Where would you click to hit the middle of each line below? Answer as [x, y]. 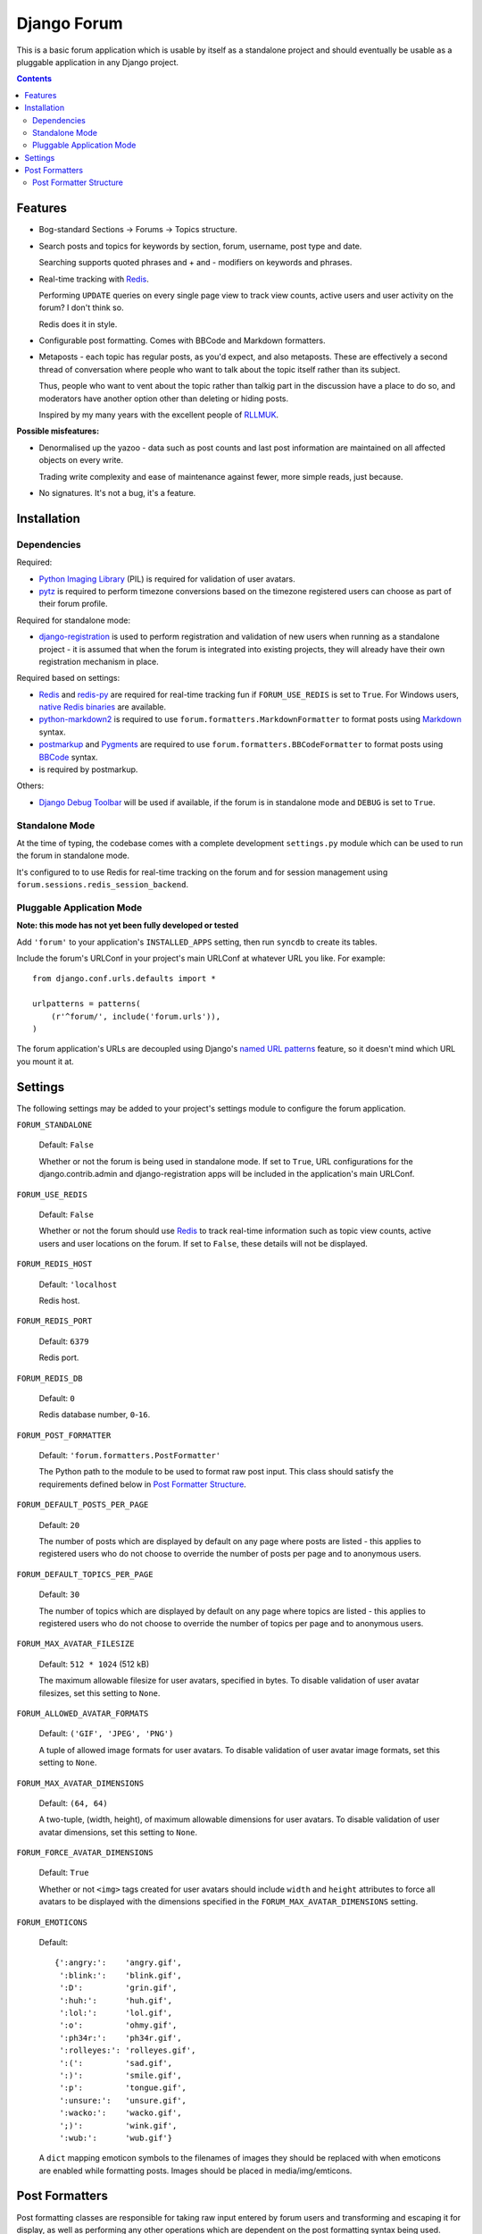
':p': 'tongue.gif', [123, 2088]
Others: [30, 785]
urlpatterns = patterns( [87, 1004]
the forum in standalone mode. [73, 856]
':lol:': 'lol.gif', [116, 2012]
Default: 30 [59, 1594]
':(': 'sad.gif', [116, 2063]
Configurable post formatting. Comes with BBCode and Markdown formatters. [182, 340]
